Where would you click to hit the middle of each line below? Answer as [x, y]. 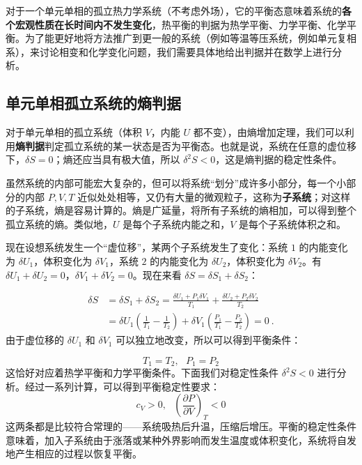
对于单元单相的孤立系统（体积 [74, 132]
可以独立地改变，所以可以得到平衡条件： [208, 340]
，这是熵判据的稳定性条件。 [279, 159]
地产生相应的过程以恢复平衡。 [74, 453]
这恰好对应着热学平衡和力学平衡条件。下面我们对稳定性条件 [142, 373]
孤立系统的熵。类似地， [59, 223]
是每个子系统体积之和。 [293, 223]
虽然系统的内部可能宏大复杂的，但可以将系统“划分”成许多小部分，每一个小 [176, 182]
